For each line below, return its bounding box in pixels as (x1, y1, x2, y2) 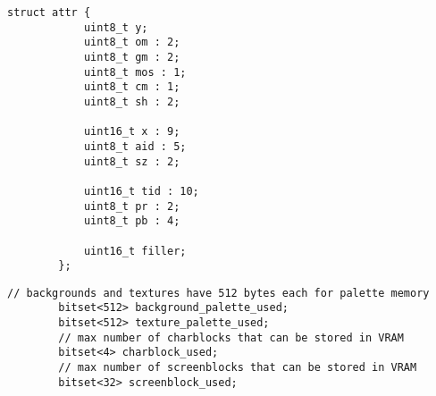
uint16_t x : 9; (83, 125, 180, 139)
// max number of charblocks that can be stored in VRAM (58, 331, 404, 344)
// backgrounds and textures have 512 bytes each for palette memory (7, 286, 430, 299)
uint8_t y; (83, 21, 148, 34)
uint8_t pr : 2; (83, 199, 180, 213)
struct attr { (7, 6, 91, 19)
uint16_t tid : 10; (83, 184, 199, 198)
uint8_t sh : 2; (83, 95, 180, 108)
